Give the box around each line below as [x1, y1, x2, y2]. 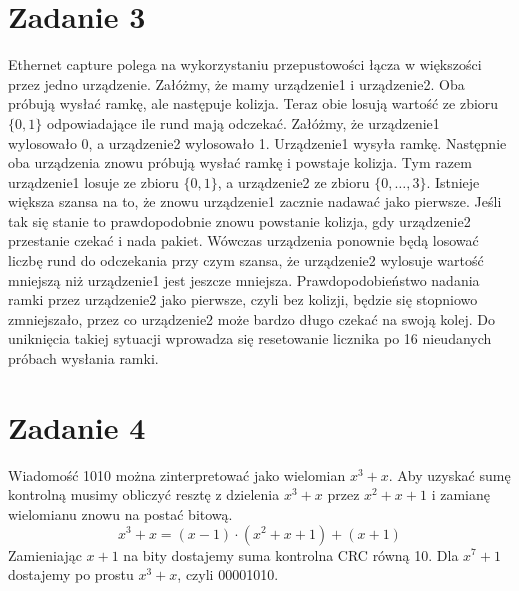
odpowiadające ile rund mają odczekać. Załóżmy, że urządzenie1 [46, 112, 440, 133]
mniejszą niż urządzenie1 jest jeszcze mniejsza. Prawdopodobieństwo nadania [8, 269, 480, 290]
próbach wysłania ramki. [8, 348, 159, 369]
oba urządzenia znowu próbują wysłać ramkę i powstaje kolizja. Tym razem [8, 152, 472, 173]
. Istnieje [426, 171, 480, 192]
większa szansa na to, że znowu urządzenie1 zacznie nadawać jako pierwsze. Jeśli [8, 191, 502, 212]
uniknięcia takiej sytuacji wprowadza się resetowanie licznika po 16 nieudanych [8, 328, 492, 349]
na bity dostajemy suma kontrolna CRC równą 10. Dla [123, 544, 459, 565]
